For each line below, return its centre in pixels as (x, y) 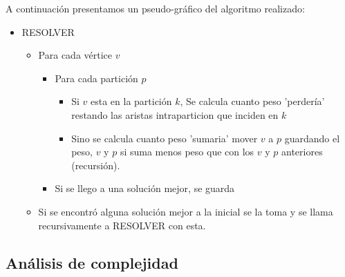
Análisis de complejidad (92, 262)
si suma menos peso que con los (187, 152)
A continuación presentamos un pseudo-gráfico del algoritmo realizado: (155, 8)
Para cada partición (96, 78)
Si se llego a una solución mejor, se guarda (145, 188)
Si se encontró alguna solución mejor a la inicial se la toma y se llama (186, 211)
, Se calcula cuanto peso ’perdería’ (252, 101)
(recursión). (96, 165)
